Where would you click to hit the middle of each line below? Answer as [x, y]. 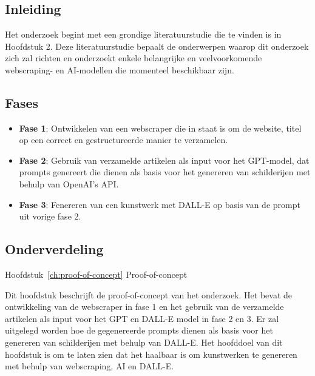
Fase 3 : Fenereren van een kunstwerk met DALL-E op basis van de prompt [160, 204]
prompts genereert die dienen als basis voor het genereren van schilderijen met [165, 172]
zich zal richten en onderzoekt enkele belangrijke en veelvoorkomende [134, 58]
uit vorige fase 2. [50, 216]
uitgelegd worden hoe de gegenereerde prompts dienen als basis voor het [139, 330]
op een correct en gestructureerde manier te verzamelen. [124, 140]
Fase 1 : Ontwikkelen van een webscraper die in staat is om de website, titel [160, 128]
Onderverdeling [54, 249]
